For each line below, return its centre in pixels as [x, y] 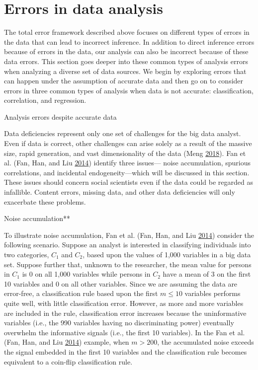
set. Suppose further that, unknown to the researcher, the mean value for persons [128, 264]
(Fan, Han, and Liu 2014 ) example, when [67, 342]
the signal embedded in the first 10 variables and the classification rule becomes [126, 351]
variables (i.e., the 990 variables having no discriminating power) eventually [119, 323]
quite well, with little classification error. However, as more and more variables [124, 303]
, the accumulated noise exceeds [206, 342]
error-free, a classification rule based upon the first [81, 293]
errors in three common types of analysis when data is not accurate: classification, [129, 90]
